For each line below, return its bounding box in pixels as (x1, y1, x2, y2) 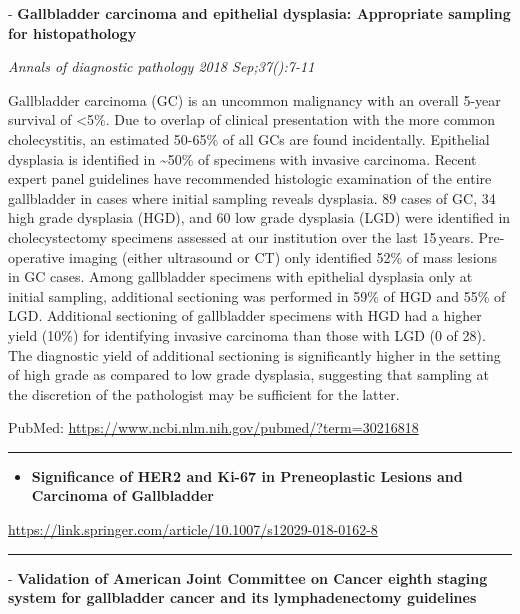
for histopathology (8, 22, 137, 43)
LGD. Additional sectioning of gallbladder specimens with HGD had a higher (8, 305, 482, 326)
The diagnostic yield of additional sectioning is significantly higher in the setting (8, 344, 501, 365)
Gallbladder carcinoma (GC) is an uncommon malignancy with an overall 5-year (8, 89, 501, 110)
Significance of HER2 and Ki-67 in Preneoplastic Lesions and (31, 465, 463, 486)
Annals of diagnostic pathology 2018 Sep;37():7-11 (8, 56, 315, 77)
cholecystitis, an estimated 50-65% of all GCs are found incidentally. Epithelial (8, 128, 490, 149)
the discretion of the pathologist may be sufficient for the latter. (8, 383, 400, 404)
